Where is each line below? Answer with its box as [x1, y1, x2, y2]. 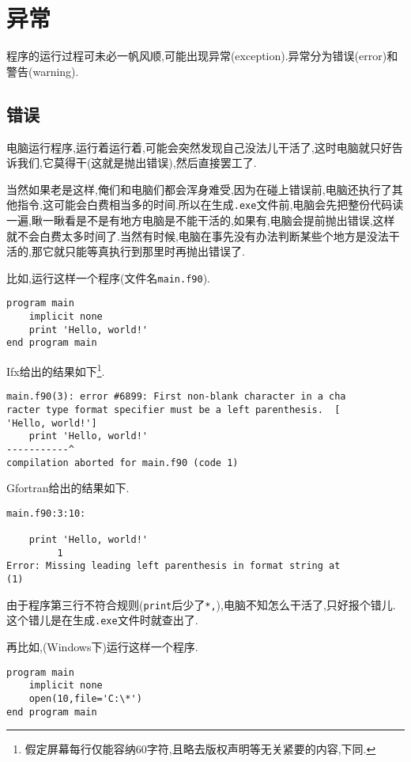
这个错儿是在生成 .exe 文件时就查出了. [6, 612, 198, 628]
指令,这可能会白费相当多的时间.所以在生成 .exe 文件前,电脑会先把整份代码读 [17, 196, 404, 213]
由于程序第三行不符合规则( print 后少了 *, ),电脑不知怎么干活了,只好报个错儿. [6, 596, 396, 612]
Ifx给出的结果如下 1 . [6, 361, 105, 379]
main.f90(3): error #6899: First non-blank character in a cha [6, 391, 346, 403]
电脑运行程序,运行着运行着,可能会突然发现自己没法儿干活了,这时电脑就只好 [6, 138, 392, 155]
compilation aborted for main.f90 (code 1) [6, 457, 239, 468]
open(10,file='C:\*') [28, 692, 142, 704]
